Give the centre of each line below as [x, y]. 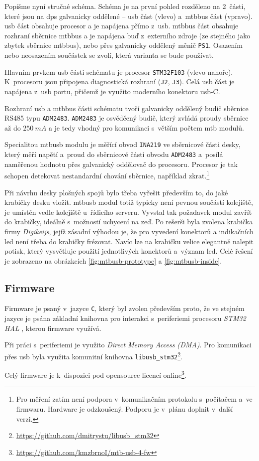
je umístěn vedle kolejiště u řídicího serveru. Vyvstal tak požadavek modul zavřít [128, 212]
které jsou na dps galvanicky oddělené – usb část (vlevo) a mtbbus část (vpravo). [129, 16]
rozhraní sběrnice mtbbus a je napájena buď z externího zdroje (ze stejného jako [128, 35]
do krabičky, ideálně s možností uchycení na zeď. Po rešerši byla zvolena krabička [129, 222]
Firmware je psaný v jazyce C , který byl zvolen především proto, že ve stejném [125, 308]
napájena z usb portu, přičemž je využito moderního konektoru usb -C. [112, 91]
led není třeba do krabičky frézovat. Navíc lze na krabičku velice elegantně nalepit [129, 241]
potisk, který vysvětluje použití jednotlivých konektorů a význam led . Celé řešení [129, 251]
